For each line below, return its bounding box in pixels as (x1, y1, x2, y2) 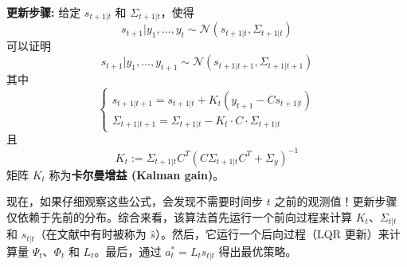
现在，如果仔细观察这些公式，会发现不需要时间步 (6, 193, 263, 210)
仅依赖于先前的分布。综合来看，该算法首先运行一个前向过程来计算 (6, 208, 352, 225)
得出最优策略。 (218, 242, 297, 259)
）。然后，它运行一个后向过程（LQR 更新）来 (155, 226, 389, 242)
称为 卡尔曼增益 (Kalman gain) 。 (49, 166, 225, 183)
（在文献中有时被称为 (34, 226, 147, 242)
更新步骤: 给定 (6, 4, 81, 20)
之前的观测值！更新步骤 (274, 193, 397, 210)
